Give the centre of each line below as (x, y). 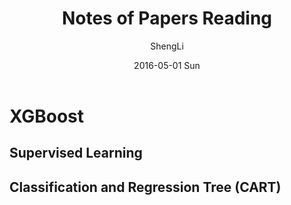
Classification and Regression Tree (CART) (145, 187)
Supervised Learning (76, 153)
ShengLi (167, 46)
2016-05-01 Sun (167, 65)
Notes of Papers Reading (167, 18)
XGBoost (47, 116)
